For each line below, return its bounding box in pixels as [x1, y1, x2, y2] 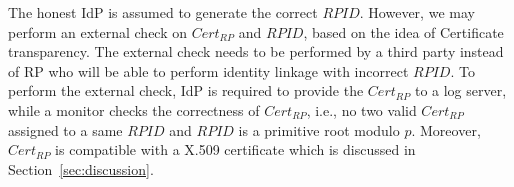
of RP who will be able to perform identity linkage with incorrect [8, 60, 409, 81]
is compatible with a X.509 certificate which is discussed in [55, 139, 416, 160]
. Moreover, [411, 119, 481, 140]
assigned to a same [8, 119, 123, 140]
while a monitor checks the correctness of [8, 99, 260, 120]
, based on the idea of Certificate [303, 21, 504, 42]
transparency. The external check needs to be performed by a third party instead [8, 41, 504, 62]
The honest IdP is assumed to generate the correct [8, 2, 318, 22]
